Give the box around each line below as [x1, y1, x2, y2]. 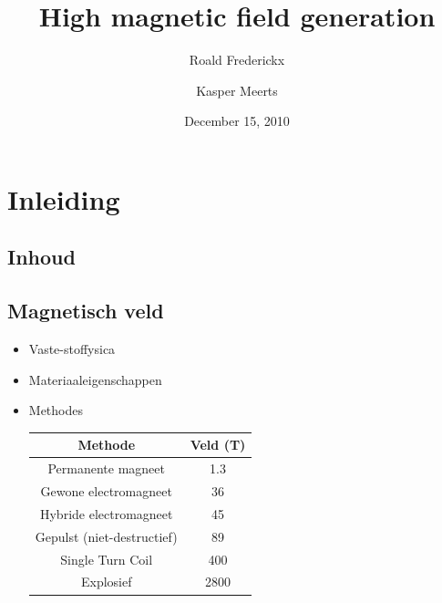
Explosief [80, 572, 132, 591]
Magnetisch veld [7, 296, 164, 325]
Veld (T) [190, 435, 246, 454]
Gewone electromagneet [40, 482, 172, 501]
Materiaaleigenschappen [28, 369, 162, 389]
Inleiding [7, 180, 120, 217]
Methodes [28, 400, 83, 420]
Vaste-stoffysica [28, 339, 116, 359]
